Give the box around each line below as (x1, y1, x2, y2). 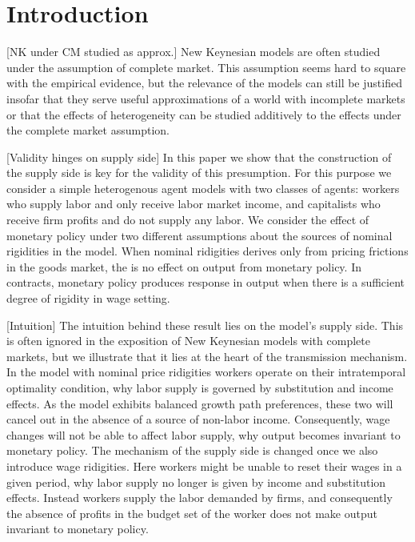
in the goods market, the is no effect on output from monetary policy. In (6, 258, 361, 275)
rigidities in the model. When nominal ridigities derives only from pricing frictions (6, 243, 409, 259)
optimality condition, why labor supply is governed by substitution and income (6, 379, 393, 395)
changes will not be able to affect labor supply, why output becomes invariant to (6, 426, 401, 443)
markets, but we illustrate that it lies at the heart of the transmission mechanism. (6, 347, 408, 364)
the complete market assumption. (6, 122, 170, 139)
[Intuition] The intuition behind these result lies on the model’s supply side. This (6, 316, 404, 333)
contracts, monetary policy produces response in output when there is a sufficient (6, 274, 405, 291)
